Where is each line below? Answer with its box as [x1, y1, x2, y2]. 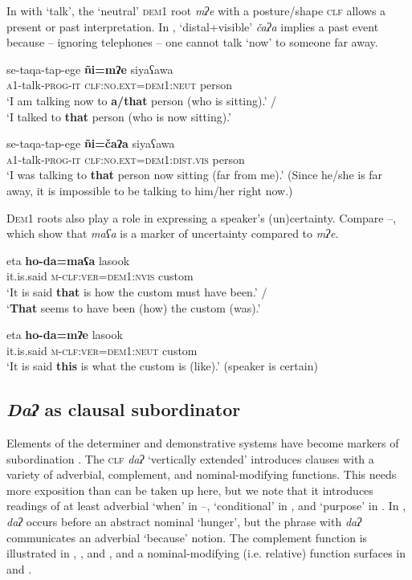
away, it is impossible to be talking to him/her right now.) [6, 182, 293, 198]
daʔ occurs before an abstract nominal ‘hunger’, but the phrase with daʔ [6, 513, 361, 530]
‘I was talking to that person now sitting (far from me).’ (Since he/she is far [6, 166, 383, 183]
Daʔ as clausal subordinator [6, 397, 241, 422]
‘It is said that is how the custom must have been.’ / [6, 283, 267, 300]
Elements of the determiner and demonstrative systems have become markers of [6, 435, 399, 451]
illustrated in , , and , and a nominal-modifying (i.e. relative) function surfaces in [6, 545, 406, 562]
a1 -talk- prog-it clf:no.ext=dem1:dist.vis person [6, 150, 245, 167]
